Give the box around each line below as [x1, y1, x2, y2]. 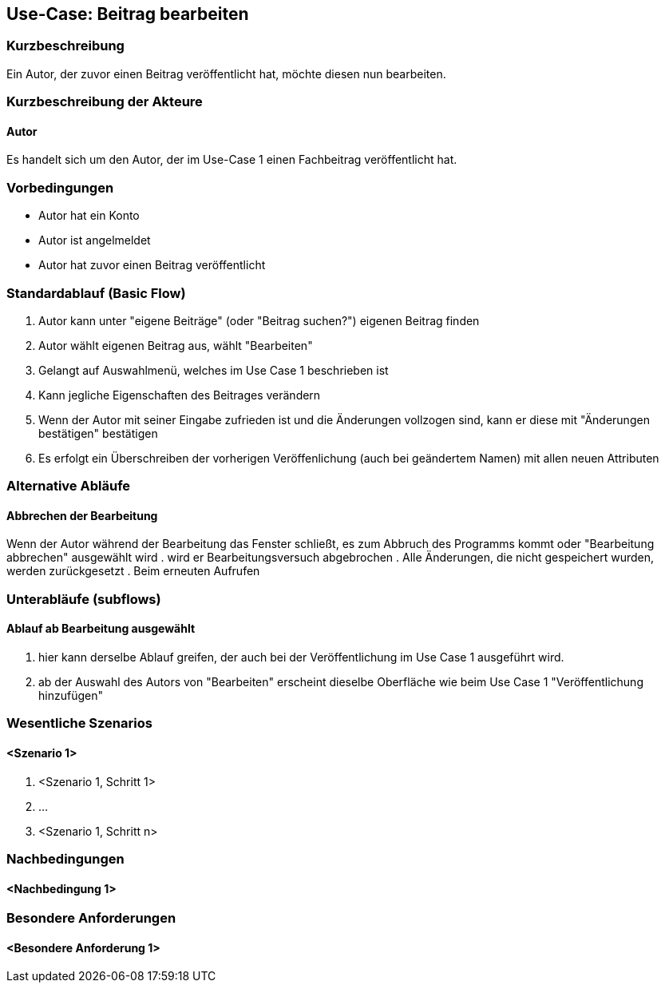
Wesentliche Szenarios [6, 715, 152, 732]
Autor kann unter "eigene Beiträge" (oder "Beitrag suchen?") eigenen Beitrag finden [38, 313, 480, 328]
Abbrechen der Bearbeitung [6, 508, 158, 522]
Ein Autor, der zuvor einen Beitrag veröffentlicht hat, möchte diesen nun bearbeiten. [6, 66, 446, 81]
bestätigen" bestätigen [38, 426, 158, 440]
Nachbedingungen [6, 851, 125, 868]
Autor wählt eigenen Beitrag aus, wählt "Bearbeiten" [38, 338, 313, 352]
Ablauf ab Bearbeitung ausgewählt [6, 622, 196, 636]
